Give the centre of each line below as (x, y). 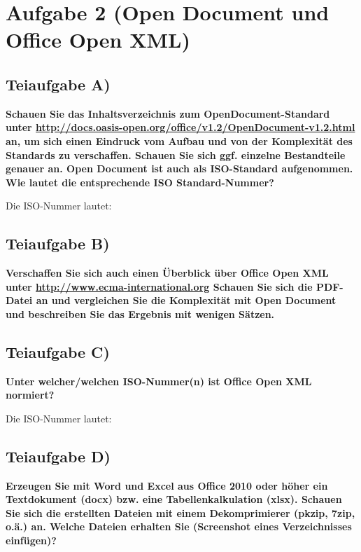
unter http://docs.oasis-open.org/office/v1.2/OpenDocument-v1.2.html (180, 127)
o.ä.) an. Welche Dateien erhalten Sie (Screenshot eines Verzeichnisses (179, 526)
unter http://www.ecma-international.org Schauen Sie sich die (159, 286)
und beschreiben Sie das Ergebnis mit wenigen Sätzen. (140, 313)
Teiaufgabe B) (58, 243)
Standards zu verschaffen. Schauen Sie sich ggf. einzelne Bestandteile (176, 154)
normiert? (30, 395)
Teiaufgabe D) (58, 456)
